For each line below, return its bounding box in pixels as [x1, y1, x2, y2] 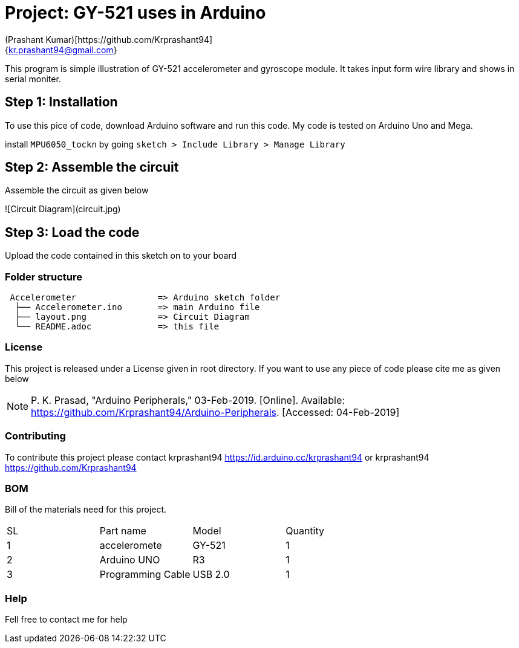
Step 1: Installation [5, 94, 118, 110]
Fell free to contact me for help [5, 614, 128, 625]
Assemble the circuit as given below [5, 185, 149, 196]
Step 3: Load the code [5, 224, 140, 240]
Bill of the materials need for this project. [5, 504, 167, 515]
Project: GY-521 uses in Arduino [5, 2, 266, 23]
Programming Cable [99, 568, 191, 581]
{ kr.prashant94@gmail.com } [5, 44, 117, 55]
